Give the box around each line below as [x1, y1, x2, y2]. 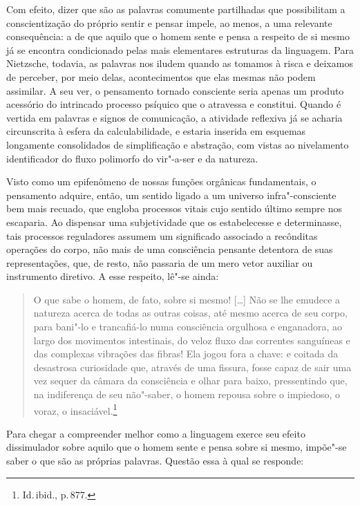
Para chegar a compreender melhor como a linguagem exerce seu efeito [6, 426, 305, 440]
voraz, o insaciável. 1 [33, 401, 117, 418]
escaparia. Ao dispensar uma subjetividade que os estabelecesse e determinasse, [6, 214, 342, 229]
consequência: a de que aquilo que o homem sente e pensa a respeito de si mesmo [6, 29, 350, 44]
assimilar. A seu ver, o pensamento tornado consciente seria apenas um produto [6, 83, 344, 97]
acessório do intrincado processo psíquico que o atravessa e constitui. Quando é [6, 97, 341, 111]
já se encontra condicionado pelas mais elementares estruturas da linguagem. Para [6, 42, 354, 57]
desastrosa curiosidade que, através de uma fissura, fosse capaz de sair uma [33, 359, 352, 374]
